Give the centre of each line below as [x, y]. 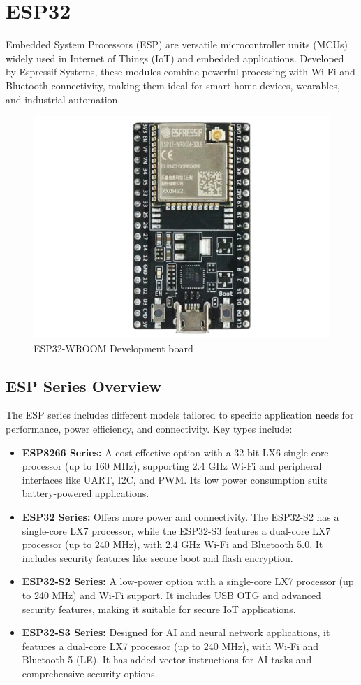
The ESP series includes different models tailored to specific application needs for [180, 415]
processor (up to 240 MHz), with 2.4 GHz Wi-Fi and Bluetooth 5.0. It [172, 544]
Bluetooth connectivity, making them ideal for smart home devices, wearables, [173, 85]
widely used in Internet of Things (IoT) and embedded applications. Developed [175, 58]
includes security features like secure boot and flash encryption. [157, 557]
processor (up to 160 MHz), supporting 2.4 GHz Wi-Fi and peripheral [172, 466]
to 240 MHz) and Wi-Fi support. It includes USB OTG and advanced [171, 595]
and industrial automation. [63, 99]
